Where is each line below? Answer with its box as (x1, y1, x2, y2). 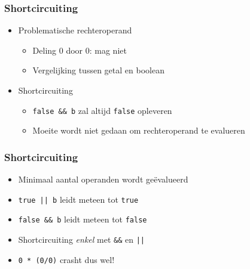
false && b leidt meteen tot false (18, 213, 147, 225)
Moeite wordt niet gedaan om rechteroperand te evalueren (32, 124, 245, 137)
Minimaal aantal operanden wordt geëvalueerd (18, 173, 188, 185)
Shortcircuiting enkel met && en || (18, 233, 145, 245)
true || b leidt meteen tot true (18, 193, 139, 205)
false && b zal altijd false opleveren (32, 104, 172, 116)
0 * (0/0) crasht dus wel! (18, 253, 115, 265)
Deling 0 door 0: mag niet (32, 44, 127, 56)
